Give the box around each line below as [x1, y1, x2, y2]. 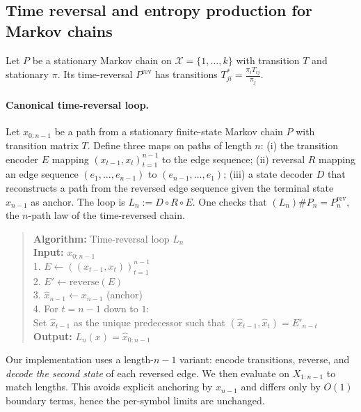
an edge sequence [6, 167, 79, 181]
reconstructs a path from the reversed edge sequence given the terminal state [6, 180, 334, 194]
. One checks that [192, 194, 267, 208]
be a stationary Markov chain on [32, 52, 172, 67]
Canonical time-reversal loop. [6, 98, 150, 112]
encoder [6, 151, 39, 166]
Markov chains [6, 20, 113, 41]
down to [104, 300, 138, 315]
